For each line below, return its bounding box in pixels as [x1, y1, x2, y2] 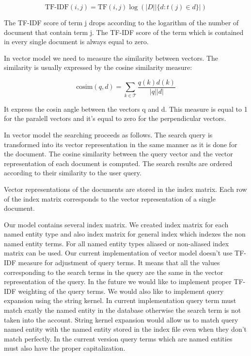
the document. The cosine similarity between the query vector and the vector [4, 149, 233, 159]
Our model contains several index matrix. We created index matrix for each [4, 219, 229, 229]
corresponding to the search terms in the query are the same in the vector [4, 267, 223, 277]
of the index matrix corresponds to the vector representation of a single [4, 193, 216, 203]
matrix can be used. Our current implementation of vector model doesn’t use [4, 248, 233, 258]
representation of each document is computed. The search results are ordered [4, 158, 233, 168]
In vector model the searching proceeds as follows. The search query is [4, 129, 213, 139]
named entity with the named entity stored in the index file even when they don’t [4, 324, 247, 334]
